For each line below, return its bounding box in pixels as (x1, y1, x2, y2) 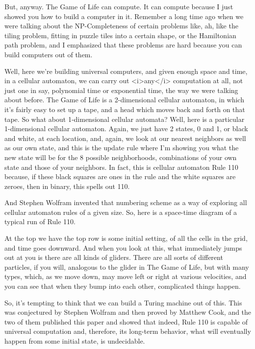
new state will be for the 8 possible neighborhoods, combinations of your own (4, 152, 237, 162)
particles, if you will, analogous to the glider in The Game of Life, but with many (4, 261, 249, 272)
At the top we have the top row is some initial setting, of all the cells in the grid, (4, 233, 248, 243)
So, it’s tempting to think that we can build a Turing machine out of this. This (4, 297, 242, 307)
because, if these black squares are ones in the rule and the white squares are (4, 171, 236, 182)
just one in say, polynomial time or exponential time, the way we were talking (4, 85, 238, 95)
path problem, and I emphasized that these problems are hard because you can (4, 40, 242, 50)
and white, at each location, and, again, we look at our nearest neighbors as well (4, 133, 246, 143)
